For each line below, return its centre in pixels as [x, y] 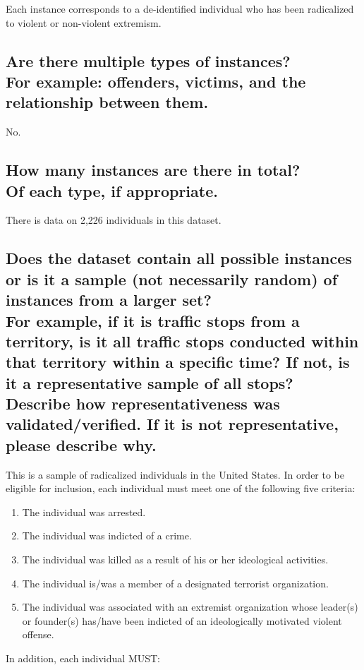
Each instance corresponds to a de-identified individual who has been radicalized [180, 8]
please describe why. [81, 444]
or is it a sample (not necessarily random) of [172, 279]
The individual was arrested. [84, 512]
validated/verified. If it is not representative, [172, 424]
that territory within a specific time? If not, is [178, 362]
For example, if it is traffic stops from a [153, 320]
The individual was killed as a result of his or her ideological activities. [175, 560]
